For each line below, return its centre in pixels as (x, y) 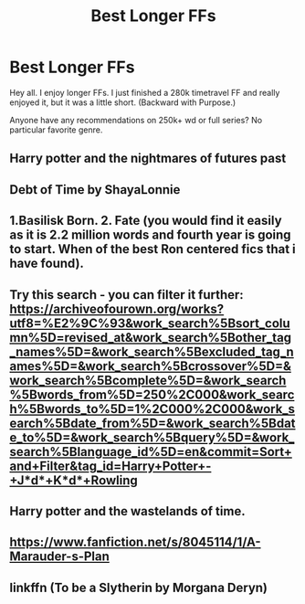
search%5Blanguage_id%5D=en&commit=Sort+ (151, 452)
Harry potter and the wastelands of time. (127, 511)
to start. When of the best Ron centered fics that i (153, 249)
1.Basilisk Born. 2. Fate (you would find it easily (146, 221)
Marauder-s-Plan (59, 557)
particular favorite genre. (56, 130)
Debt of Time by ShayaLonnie (95, 190)
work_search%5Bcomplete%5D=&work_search (148, 380)
